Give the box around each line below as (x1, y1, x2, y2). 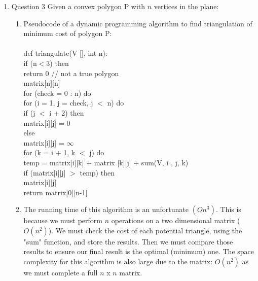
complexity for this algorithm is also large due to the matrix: (23, 256, 213, 267)
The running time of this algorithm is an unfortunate (23, 204, 189, 215)
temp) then (80, 167, 115, 178)
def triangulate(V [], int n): (23, 48, 107, 58)
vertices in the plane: (154, 1, 219, 11)
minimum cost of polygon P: (23, 28, 112, 39)
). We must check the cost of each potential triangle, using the (48, 225, 242, 235)
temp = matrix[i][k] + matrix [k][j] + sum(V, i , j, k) (23, 157, 189, 167)
